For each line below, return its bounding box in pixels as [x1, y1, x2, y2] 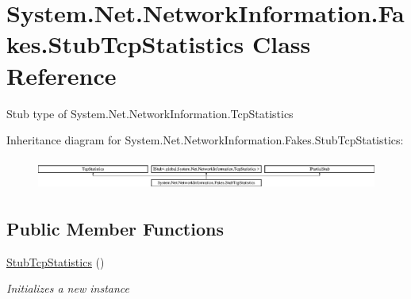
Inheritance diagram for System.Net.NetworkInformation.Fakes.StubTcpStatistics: [6, 132, 404, 148]
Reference [6, 59, 117, 91]
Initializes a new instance [6, 280, 129, 297]
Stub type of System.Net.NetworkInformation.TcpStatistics [6, 105, 294, 121]
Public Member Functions [6, 216, 224, 240]
